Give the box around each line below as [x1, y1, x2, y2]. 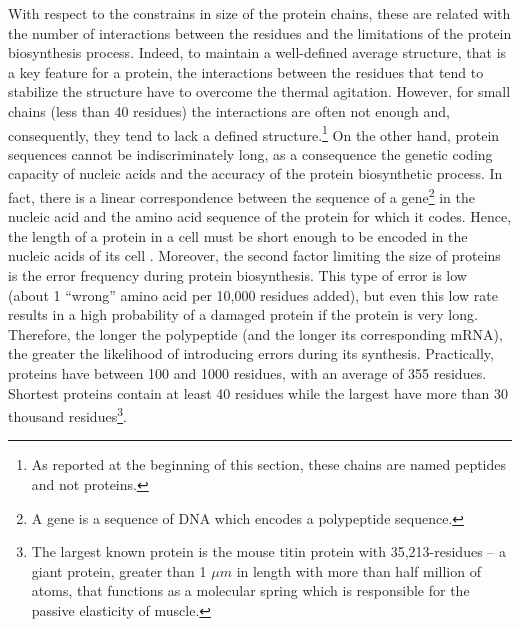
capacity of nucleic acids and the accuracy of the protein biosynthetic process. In [8, 163, 503, 184]
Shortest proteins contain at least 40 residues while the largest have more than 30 [8, 382, 508, 403]
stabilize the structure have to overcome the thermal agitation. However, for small [8, 81, 511, 102]
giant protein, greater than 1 [31, 560, 207, 581]
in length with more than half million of [236, 560, 481, 581]
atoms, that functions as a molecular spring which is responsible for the [31, 580, 470, 601]
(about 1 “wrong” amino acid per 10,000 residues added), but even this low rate [8, 284, 498, 305]
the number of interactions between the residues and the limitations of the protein [8, 22, 512, 43]
